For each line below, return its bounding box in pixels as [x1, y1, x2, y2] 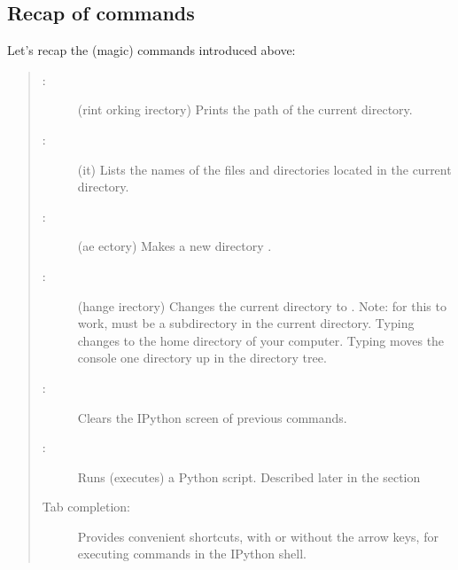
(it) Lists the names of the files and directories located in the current [77, 160, 452, 178]
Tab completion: [42, 497, 130, 516]
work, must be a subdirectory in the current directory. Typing [77, 314, 415, 332]
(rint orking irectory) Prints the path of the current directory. [77, 100, 413, 119]
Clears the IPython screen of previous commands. [77, 408, 347, 426]
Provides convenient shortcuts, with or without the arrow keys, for [77, 527, 439, 545]
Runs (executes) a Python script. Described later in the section [77, 467, 421, 486]
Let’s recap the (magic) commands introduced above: [7, 41, 296, 59]
